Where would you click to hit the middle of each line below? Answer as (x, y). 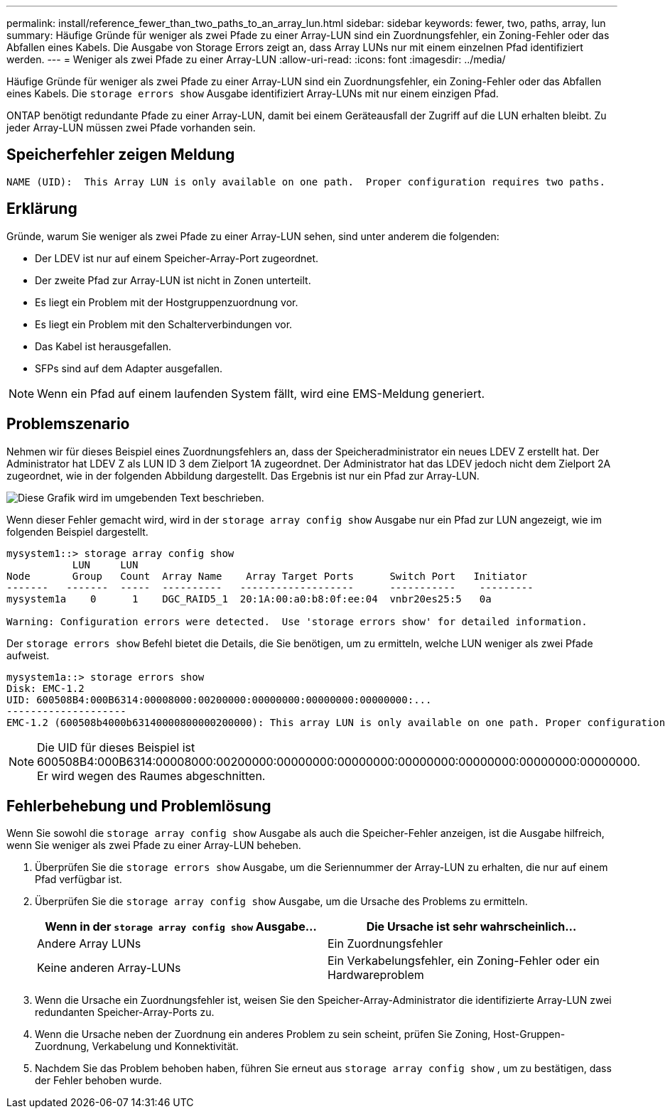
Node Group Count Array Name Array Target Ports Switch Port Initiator (267, 576)
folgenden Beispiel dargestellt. (77, 531)
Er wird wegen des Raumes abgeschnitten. (151, 775)
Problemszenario (68, 424)
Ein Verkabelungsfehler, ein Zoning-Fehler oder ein (464, 961)
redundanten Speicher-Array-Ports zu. (125, 1012)
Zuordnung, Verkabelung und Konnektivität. (137, 1047)
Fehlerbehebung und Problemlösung (139, 806)
